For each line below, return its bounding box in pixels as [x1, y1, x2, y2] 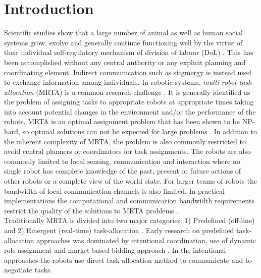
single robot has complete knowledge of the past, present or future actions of [4, 165, 241, 176]
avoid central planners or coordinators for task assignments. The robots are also [4, 146, 251, 156]
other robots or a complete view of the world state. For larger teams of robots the [4, 176, 257, 186]
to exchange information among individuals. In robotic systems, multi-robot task [4, 77, 251, 87]
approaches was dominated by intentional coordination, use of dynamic [36, 235, 256, 245]
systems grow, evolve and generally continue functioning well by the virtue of [4, 37, 243, 47]
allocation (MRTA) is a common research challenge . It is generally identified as [4, 86, 250, 97]
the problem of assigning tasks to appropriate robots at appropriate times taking [4, 96, 254, 107]
